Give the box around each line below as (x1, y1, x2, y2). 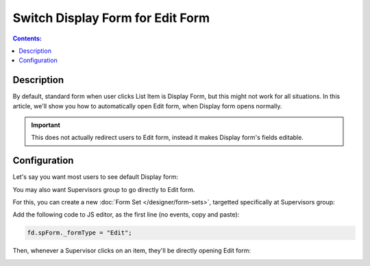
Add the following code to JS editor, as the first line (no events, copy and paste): (12, 210, 240, 219)
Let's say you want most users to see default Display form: (12, 173, 178, 181)
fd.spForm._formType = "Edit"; (27, 229, 133, 237)
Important (31, 121, 61, 130)
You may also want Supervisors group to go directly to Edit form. (12, 185, 195, 193)
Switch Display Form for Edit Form (12, 10, 210, 25)
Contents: (12, 34, 42, 43)
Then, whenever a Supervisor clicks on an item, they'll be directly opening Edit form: (12, 247, 251, 255)
